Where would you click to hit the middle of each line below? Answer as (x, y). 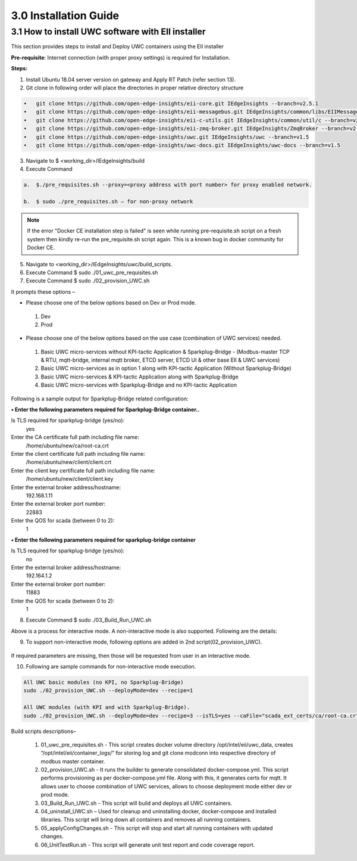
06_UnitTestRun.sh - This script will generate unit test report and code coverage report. (148, 845)
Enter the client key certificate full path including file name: (83, 470)
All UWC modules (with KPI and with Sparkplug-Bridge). (107, 707)
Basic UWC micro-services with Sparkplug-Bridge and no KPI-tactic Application (139, 385)
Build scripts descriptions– (43, 731)
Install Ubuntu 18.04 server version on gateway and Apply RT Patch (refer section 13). (131, 79)
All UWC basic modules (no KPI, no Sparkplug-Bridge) (104, 682)
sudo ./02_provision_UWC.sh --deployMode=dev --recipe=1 (108, 691)
